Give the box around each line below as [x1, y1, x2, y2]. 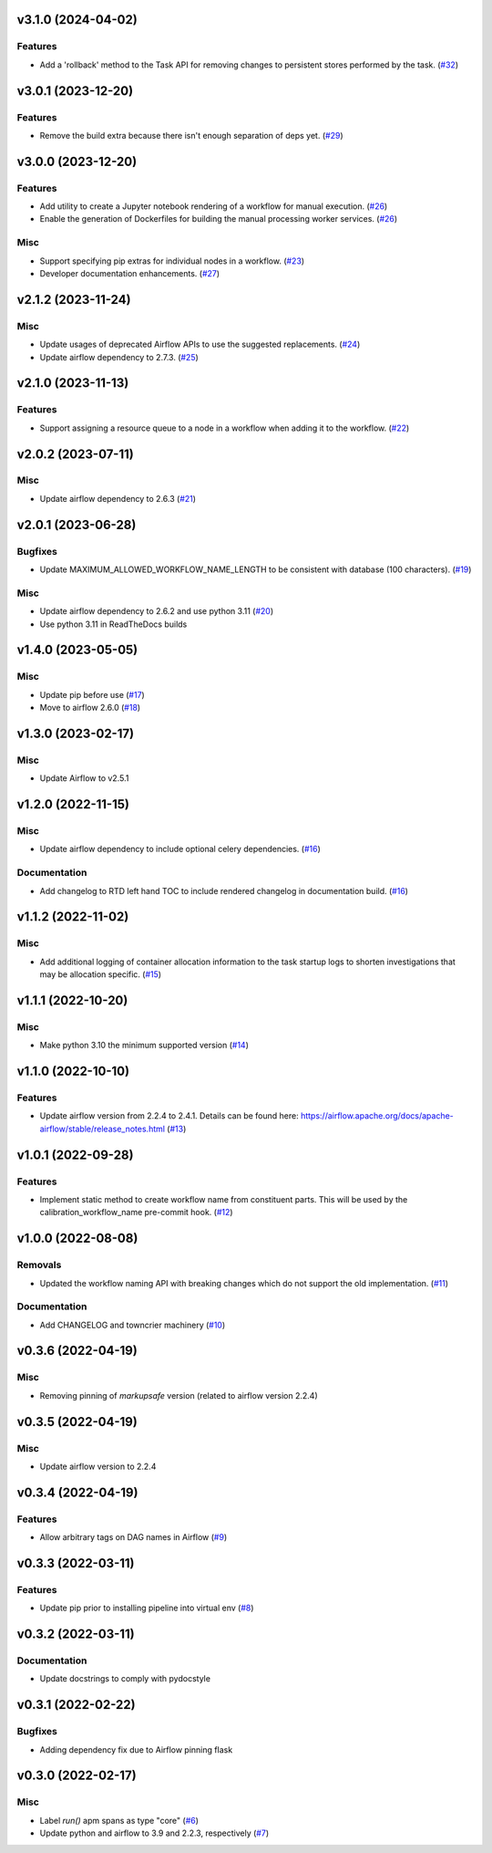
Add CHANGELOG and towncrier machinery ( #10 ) [39, 1319, 226, 1330]
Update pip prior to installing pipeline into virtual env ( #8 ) [39, 1602, 254, 1614]
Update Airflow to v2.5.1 [39, 773, 129, 784]
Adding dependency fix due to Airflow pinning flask [39, 1744, 233, 1755]
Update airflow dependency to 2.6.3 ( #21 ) [39, 493, 196, 504]
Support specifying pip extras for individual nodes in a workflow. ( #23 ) [39, 255, 305, 266]
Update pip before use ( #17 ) [39, 689, 145, 700]
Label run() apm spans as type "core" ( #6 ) [39, 1815, 200, 1826]
